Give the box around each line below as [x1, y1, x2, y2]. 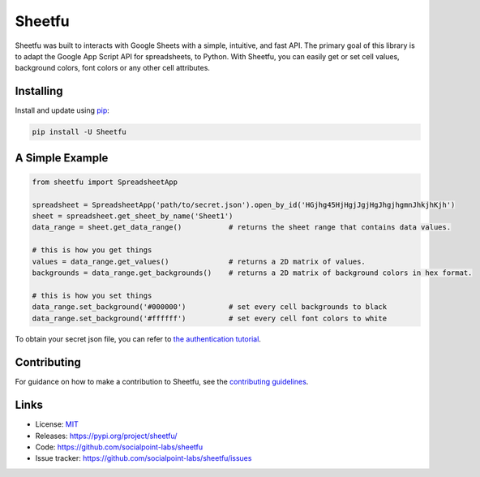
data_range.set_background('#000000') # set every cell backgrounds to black [32, 303, 388, 312]
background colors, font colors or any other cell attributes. [15, 63, 211, 73]
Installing [15, 84, 64, 98]
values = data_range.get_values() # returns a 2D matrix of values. [32, 256, 366, 266]
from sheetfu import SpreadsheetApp [32, 177, 178, 187]
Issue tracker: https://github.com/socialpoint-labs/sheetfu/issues [35, 453, 252, 463]
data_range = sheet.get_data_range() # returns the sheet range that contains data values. [32, 223, 452, 232]
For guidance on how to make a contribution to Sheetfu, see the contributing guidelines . [15, 377, 309, 387]
